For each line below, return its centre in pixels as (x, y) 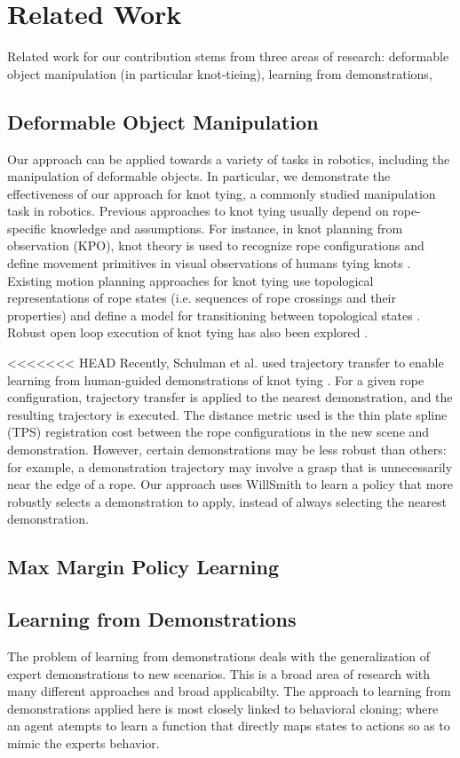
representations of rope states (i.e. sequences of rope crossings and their (202, 298)
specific (27, 228)
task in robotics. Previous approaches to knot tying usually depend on (198, 211)
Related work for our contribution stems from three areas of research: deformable (228, 56)
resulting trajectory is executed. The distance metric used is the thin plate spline (227, 414)
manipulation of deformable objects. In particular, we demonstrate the (199, 176)
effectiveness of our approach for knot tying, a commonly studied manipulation (222, 193)
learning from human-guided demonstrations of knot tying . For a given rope (216, 379)
